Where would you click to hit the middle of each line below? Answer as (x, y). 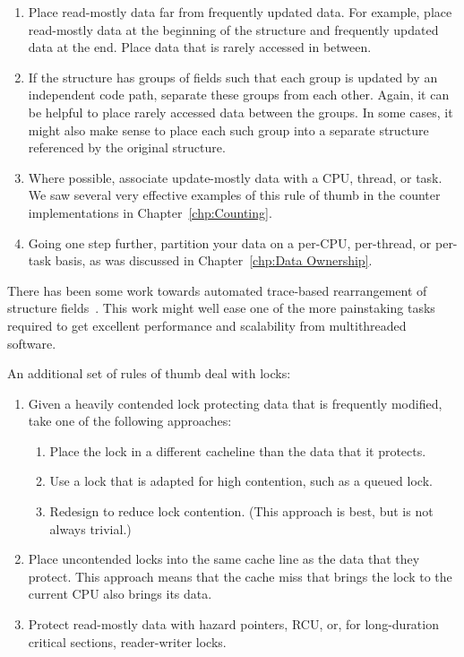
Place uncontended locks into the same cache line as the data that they (224, 559)
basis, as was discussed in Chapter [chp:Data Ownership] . (214, 260)
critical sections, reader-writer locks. (127, 641)
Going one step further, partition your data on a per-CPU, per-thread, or (230, 242)
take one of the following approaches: (130, 421)
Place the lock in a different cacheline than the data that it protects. (238, 450)
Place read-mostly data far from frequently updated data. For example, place (240, 12)
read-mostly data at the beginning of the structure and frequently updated (233, 29)
